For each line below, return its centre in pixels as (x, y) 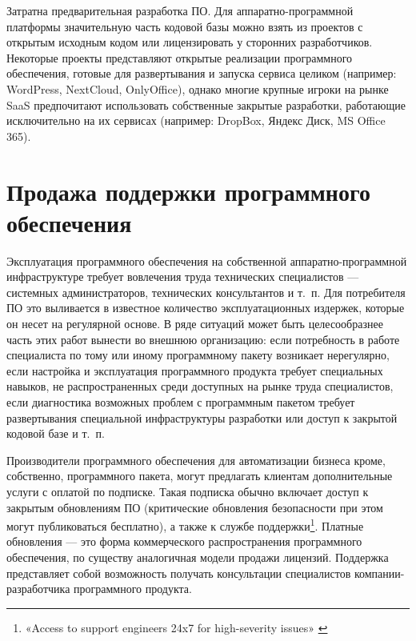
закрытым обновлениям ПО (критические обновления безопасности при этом (195, 507)
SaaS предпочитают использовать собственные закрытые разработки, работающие (206, 104)
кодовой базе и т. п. (56, 433)
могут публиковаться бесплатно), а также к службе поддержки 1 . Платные (185, 525)
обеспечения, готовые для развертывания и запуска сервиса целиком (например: (202, 73)
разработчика (38, 589)
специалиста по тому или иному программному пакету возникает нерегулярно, (198, 355)
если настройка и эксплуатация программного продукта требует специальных (195, 370)
